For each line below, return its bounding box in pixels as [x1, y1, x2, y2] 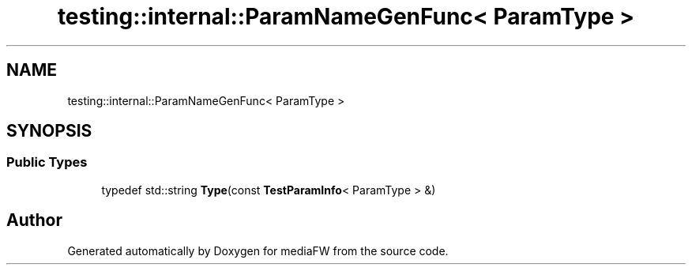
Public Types [6, 154, 88, 171]
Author [6, 210, 62, 231]
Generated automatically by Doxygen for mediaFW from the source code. [67, 243, 449, 258]
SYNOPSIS [6, 121, 92, 141]
